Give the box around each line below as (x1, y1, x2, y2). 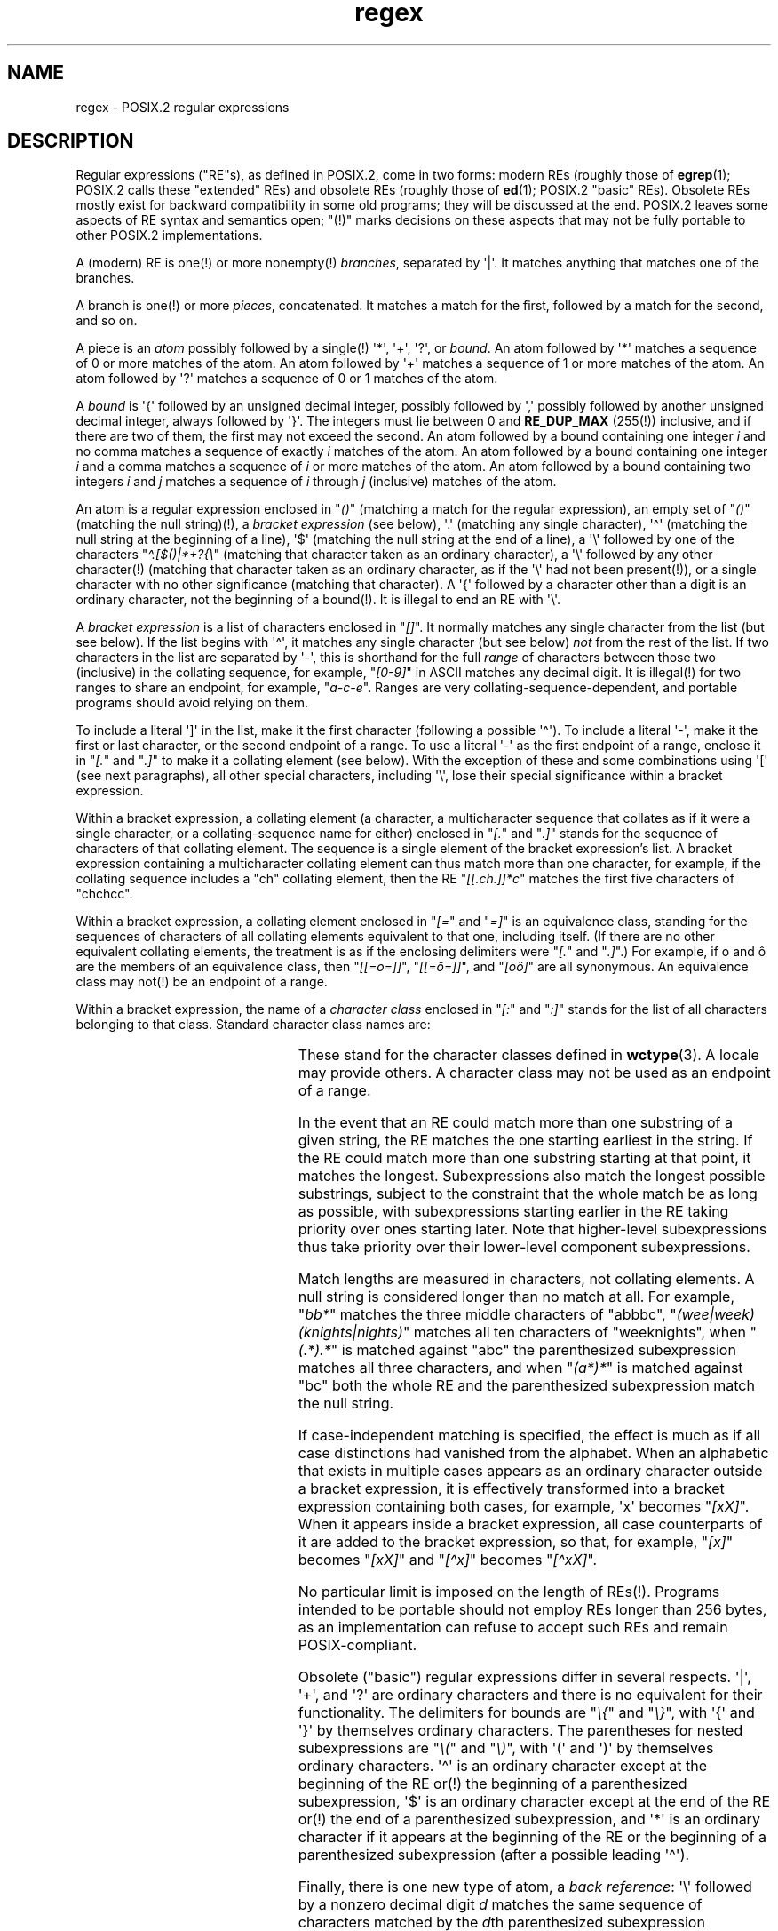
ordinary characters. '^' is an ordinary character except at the (298, 1757, 708, 1775)
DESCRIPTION (7, 130, 134, 153)
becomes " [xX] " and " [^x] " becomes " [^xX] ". (298, 1551, 598, 1569)
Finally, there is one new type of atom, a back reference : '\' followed (298, 1878, 752, 1896)
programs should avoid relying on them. (75, 695, 309, 711)
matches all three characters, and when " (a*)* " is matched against (298, 1359, 743, 1377)
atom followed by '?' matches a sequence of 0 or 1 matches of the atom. (75, 371, 498, 387)
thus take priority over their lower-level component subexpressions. (298, 1238, 750, 1257)
